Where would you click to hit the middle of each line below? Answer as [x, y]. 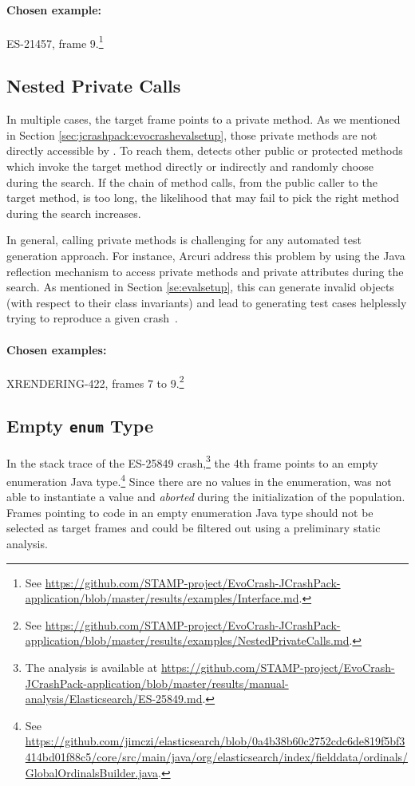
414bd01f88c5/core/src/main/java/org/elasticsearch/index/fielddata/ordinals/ [217, 757]
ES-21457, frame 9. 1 [55, 41]
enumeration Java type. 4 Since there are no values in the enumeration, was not [199, 480]
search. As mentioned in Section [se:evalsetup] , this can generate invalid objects [200, 287]
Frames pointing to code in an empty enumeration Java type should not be [190, 512]
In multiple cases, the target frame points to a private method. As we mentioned [204, 119]
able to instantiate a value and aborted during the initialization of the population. [206, 497]
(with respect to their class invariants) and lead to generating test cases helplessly [207, 302]
